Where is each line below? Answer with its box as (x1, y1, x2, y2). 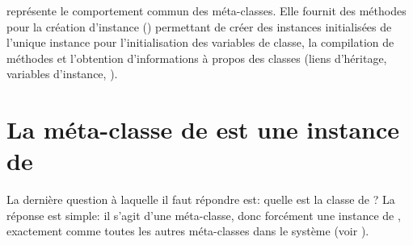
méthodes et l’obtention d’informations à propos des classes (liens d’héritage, (6, 49, 387, 66)
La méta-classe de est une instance (6, 113, 400, 146)
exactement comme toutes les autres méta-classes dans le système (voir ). (6, 222, 369, 239)
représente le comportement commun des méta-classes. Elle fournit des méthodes (6, 2, 407, 19)
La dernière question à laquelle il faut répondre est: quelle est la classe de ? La (6, 191, 395, 208)
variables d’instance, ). (6, 65, 118, 82)
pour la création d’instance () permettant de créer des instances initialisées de (6, 18, 392, 35)
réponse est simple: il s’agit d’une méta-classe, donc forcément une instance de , (6, 206, 401, 223)
